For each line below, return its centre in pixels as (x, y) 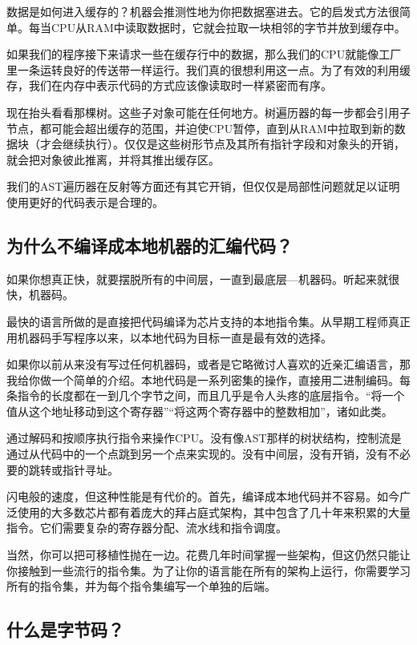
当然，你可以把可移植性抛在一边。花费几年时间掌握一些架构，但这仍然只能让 (208, 555)
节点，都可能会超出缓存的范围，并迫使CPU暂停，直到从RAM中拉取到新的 (200, 128)
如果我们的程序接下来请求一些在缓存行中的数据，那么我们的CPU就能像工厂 (204, 54)
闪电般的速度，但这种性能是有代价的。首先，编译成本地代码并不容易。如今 (203, 496)
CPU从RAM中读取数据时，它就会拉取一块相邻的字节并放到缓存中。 (228, 27)
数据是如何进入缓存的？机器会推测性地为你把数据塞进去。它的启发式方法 (197, 11)
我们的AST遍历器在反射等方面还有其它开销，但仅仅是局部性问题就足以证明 (203, 186)
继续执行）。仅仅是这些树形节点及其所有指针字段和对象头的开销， (233, 144)
